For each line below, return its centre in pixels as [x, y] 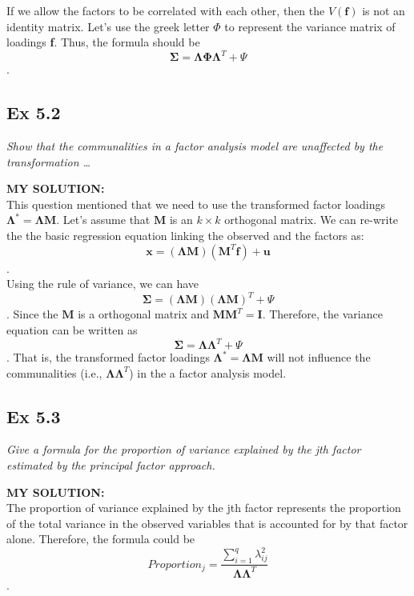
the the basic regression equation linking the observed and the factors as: [185, 236]
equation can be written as [72, 329]
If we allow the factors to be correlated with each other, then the [166, 10]
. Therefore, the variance [322, 314]
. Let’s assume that [103, 220]
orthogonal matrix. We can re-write [312, 220]
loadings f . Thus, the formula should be [103, 42]
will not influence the [319, 357]
